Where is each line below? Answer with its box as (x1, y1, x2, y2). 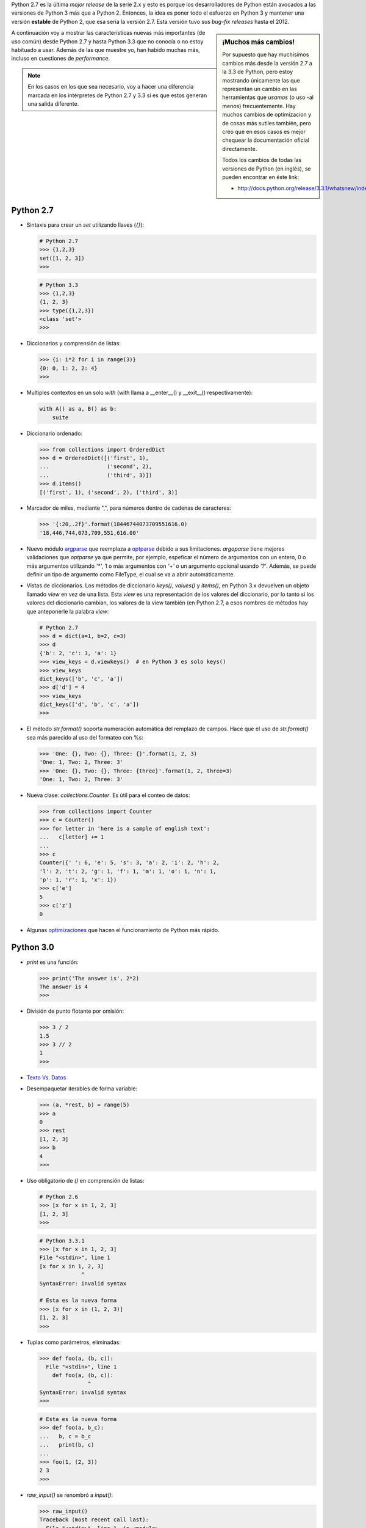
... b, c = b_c (39, 1433, 91, 1439)
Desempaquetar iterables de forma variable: (26, 1085, 137, 1092)
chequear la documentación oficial (222, 136, 309, 144)
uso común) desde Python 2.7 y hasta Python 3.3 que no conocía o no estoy (11, 37, 204, 45)
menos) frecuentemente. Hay (222, 102, 296, 109)
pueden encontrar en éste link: (222, 173, 300, 180)
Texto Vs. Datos (26, 1073, 66, 1081)
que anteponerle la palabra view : (26, 608, 109, 615)
